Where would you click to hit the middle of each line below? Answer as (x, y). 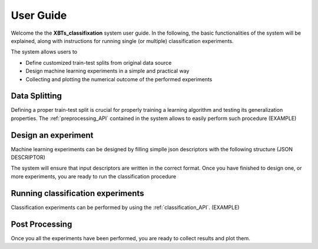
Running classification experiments (77, 193)
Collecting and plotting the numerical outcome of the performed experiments (119, 79)
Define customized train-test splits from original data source (99, 62)
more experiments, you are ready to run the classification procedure (94, 176)
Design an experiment (52, 135)
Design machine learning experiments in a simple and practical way (107, 71)
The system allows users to (44, 52)
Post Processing (42, 224)
